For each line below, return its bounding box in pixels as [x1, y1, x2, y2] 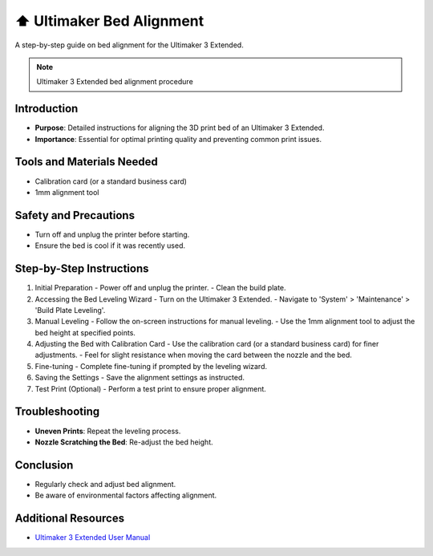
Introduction [14, 102, 79, 116]
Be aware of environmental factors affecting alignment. [34, 490, 217, 501]
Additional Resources [14, 512, 124, 526]
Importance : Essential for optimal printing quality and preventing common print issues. [34, 134, 322, 144]
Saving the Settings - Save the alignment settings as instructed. [34, 373, 245, 383]
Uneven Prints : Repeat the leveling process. [34, 426, 181, 436]
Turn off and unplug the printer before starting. [34, 229, 190, 239]
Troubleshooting [14, 405, 100, 419]
